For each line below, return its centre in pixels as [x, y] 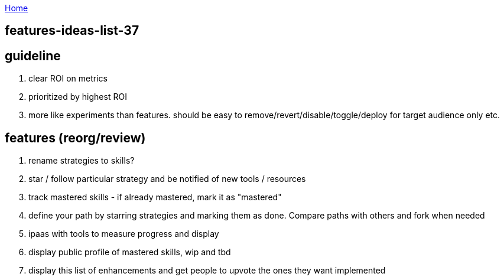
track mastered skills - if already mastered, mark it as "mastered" [155, 197]
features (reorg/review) [75, 138]
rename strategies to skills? [82, 161]
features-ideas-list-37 [72, 31]
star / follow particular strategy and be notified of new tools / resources [167, 179]
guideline [33, 56]
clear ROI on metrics [68, 79]
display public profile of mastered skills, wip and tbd [130, 252]
